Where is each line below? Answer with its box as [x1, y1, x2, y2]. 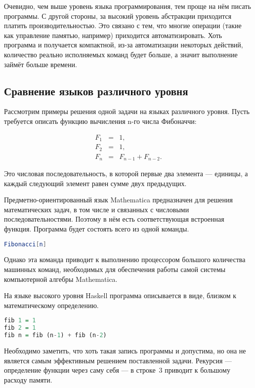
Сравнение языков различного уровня [4, 83, 188, 98]
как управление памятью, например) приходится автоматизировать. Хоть [4, 30, 222, 40]
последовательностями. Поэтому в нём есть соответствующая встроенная [4, 214, 224, 224]
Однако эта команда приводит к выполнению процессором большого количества [4, 254, 246, 265]
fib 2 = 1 [4, 324, 36, 332]
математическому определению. [4, 300, 99, 310]
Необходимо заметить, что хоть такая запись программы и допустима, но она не [4, 346, 246, 356]
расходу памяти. [4, 374, 52, 385]
